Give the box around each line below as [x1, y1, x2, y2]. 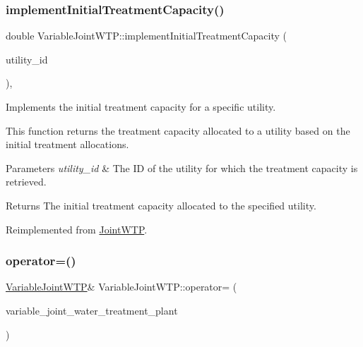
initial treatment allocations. [6, 137, 129, 152]
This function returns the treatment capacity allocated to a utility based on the [6, 123, 350, 138]
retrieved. [6, 174, 47, 189]
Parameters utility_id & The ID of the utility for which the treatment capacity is [6, 160, 358, 175]
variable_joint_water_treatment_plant [6, 303, 178, 317]
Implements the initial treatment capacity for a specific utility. [6, 99, 276, 114]
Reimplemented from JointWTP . [6, 221, 148, 236]
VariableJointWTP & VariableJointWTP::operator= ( [6, 279, 237, 294]
